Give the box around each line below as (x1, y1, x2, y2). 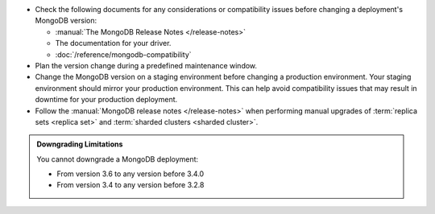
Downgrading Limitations (36, 139, 123, 149)
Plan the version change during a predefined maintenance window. (35, 60, 258, 70)
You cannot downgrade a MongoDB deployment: (36, 154, 199, 164)
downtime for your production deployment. (35, 95, 178, 105)
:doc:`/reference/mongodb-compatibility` (55, 49, 193, 60)
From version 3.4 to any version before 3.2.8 (56, 180, 205, 190)
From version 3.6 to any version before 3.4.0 (56, 169, 205, 179)
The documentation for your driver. (55, 39, 172, 48)
